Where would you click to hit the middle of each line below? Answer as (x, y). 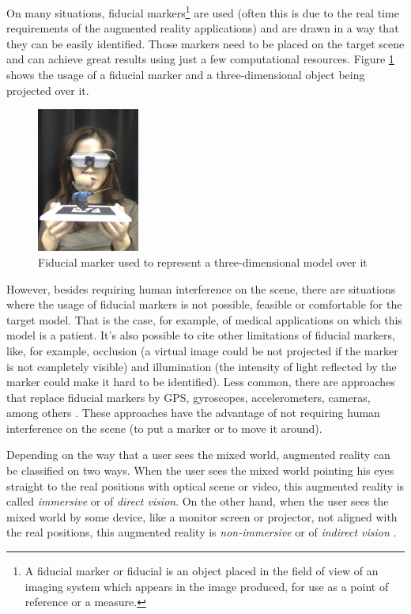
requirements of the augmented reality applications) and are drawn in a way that (203, 28)
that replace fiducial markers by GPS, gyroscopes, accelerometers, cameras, (189, 397)
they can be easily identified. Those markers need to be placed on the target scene (205, 43)
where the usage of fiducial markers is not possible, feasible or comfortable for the (204, 304)
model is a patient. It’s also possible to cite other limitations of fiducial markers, (201, 335)
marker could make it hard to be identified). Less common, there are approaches (201, 382)
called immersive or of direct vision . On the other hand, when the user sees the (198, 501)
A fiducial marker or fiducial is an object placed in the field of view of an (202, 571)
